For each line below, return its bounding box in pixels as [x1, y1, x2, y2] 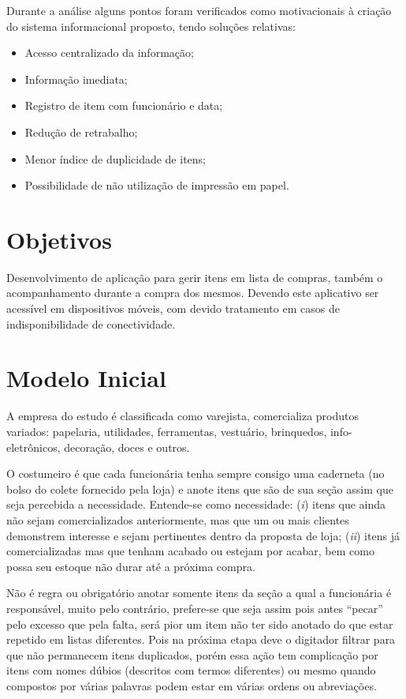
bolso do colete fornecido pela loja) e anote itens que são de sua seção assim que [6, 480, 393, 497]
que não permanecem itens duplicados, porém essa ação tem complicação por [6, 646, 378, 663]
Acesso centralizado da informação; [24, 44, 194, 61]
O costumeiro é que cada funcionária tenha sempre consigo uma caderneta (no [6, 465, 385, 482]
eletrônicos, [6, 438, 61, 455]
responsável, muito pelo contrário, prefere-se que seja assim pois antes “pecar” [6, 599, 383, 616]
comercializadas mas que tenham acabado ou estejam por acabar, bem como [6, 543, 374, 559]
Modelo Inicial [6, 362, 166, 394]
